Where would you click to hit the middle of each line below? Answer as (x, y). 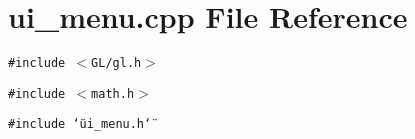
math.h (113, 93)
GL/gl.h (116, 63)
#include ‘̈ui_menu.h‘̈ (80, 124)
